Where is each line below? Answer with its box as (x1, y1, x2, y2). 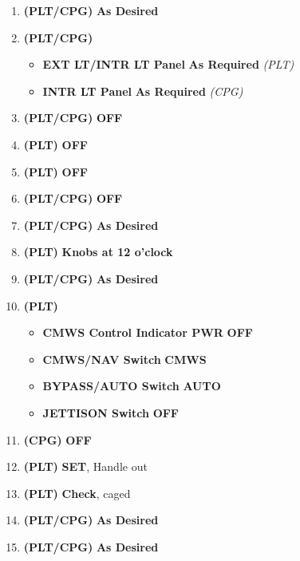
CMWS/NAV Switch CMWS (42, 350, 207, 367)
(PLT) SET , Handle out (23, 458, 148, 475)
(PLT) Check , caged (23, 484, 131, 501)
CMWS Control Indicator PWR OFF (42, 324, 253, 341)
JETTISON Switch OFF (42, 404, 180, 421)
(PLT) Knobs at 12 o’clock (23, 243, 173, 260)
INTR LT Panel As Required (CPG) (42, 82, 243, 99)
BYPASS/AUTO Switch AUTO (42, 377, 221, 394)
